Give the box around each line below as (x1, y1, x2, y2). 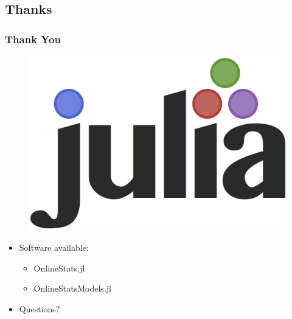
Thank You (5, 31, 61, 46)
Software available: (19, 241, 89, 254)
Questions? (19, 302, 60, 315)
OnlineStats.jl (33, 261, 85, 274)
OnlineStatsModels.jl (33, 282, 111, 295)
